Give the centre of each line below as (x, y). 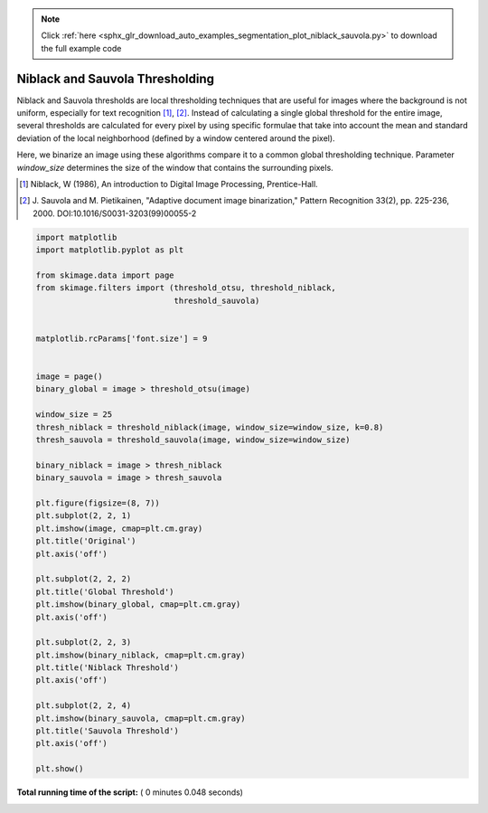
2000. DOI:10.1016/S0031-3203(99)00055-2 (115, 213)
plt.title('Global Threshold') (105, 591)
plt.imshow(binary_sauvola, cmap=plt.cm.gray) (141, 718)
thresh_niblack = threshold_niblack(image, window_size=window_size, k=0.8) (210, 427)
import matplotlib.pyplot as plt (110, 250)
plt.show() (60, 769)
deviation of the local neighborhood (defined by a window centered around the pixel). (176, 138)
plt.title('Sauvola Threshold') (108, 731)
